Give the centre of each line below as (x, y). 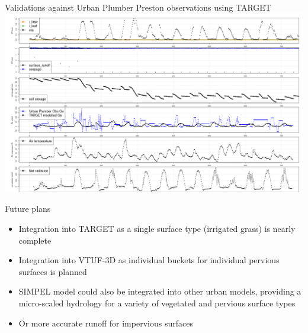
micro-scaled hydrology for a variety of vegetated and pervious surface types (157, 303)
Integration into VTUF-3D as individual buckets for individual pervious (149, 260)
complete (35, 240)
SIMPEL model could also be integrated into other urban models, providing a (160, 291)
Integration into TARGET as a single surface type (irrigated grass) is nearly (157, 228)
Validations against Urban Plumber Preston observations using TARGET (138, 7)
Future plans (28, 208)
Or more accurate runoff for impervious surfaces (106, 323)
